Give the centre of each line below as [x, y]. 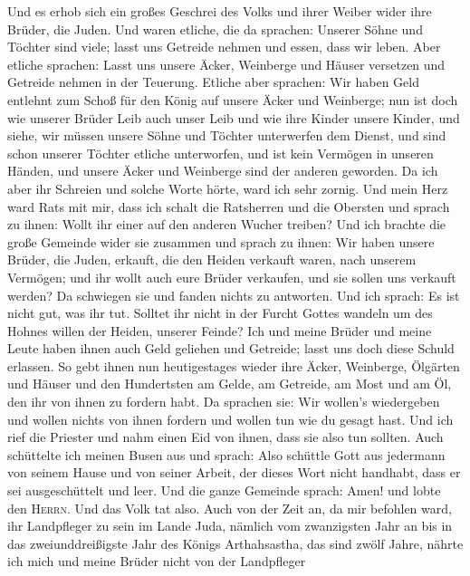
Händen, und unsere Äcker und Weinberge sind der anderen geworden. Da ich [223, 171]
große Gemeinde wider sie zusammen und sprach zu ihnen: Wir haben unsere [221, 241]
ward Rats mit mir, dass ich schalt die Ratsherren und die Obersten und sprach [229, 206]
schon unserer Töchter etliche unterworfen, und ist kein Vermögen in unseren [221, 153]
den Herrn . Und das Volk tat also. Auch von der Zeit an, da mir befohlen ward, [230, 508]
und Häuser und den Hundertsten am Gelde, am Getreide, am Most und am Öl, [230, 384]
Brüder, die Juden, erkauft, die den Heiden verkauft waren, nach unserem [212, 259]
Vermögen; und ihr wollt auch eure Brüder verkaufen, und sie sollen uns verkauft [232, 277]
